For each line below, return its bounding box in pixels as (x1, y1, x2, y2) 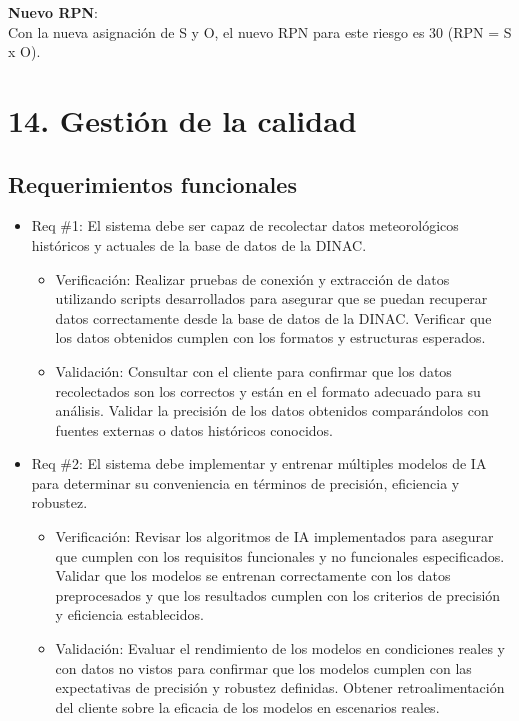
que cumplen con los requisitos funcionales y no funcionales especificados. (55, 545, 505, 566)
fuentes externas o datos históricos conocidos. (55, 419, 334, 440)
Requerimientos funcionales (8, 168, 297, 199)
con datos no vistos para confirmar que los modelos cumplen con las (55, 657, 472, 678)
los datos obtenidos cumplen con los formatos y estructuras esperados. (55, 327, 486, 348)
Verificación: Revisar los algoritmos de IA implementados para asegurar (55, 526, 494, 547)
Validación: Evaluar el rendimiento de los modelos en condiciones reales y (55, 638, 505, 659)
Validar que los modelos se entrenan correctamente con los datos (55, 565, 451, 586)
